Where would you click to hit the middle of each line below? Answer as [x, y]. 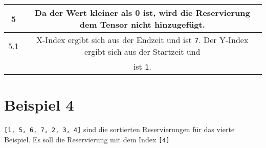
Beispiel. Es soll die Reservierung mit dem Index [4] [87, 139]
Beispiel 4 [39, 105]
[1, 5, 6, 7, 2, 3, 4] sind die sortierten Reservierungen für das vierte [119, 129]
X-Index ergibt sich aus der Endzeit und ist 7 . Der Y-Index [142, 40]
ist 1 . [142, 66]
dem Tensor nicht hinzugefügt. [142, 24]
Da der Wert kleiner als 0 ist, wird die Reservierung [142, 13]
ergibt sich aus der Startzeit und [142, 51]
